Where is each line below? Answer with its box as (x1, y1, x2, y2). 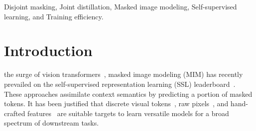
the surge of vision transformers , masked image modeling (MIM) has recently (4, 69, 243, 79)
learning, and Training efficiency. (4, 11, 104, 21)
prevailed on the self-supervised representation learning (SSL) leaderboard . (4, 78, 236, 89)
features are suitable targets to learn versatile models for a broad (27, 108, 229, 118)
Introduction (4, 40, 93, 61)
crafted (4, 108, 25, 118)
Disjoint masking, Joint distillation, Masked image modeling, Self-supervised (4, 1, 237, 11)
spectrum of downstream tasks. (4, 118, 99, 128)
